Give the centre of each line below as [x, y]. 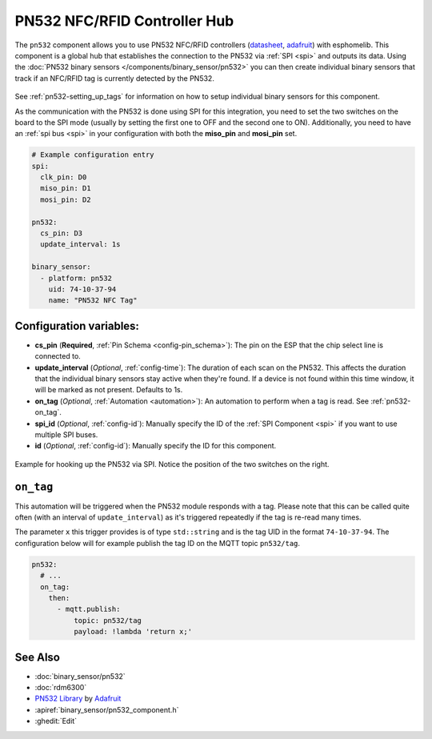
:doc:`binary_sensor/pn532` [80, 676]
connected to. [58, 356]
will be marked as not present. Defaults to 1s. [109, 390]
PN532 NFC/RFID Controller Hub [124, 21]
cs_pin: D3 [62, 233]
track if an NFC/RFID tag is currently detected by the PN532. [115, 78]
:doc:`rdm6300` [61, 688]
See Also [37, 657]
